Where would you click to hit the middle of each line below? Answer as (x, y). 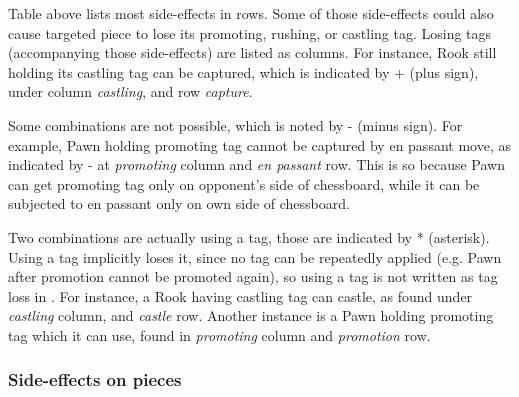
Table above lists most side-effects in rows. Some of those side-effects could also (251, 13)
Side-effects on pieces (95, 379)
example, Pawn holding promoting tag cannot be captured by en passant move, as (259, 144)
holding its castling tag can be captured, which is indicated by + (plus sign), (243, 71)
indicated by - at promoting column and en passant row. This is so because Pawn (256, 164)
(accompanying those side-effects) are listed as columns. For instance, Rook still (252, 52)
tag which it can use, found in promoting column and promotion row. (219, 334)
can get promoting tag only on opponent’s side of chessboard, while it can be (244, 183)
